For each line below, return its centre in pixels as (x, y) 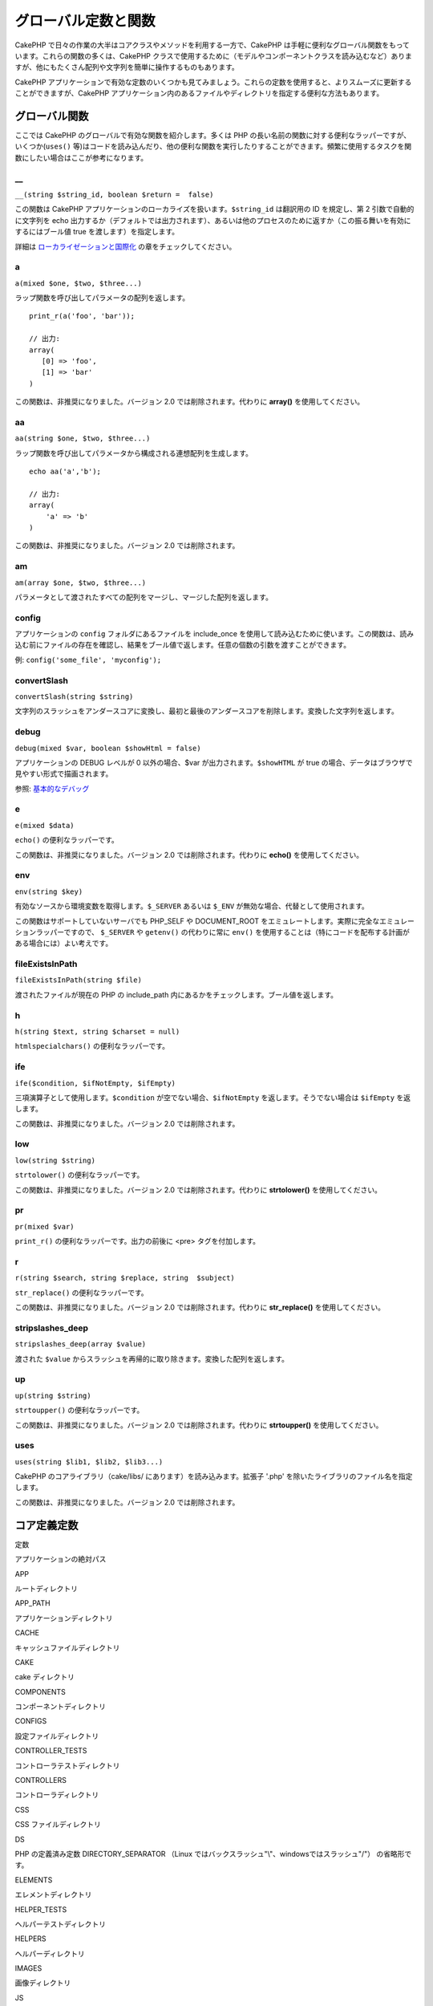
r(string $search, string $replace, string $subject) (125, 1278)
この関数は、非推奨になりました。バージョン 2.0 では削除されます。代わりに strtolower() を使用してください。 (198, 1190)
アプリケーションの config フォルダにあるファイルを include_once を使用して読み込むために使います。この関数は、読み (214, 634)
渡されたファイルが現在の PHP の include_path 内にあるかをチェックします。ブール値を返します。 (176, 994)
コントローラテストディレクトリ (67, 1765)
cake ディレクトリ (45, 1677)
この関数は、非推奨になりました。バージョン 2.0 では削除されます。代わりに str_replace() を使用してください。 (200, 1307)
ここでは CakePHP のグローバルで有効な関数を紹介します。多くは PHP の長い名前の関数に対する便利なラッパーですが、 (213, 136)
